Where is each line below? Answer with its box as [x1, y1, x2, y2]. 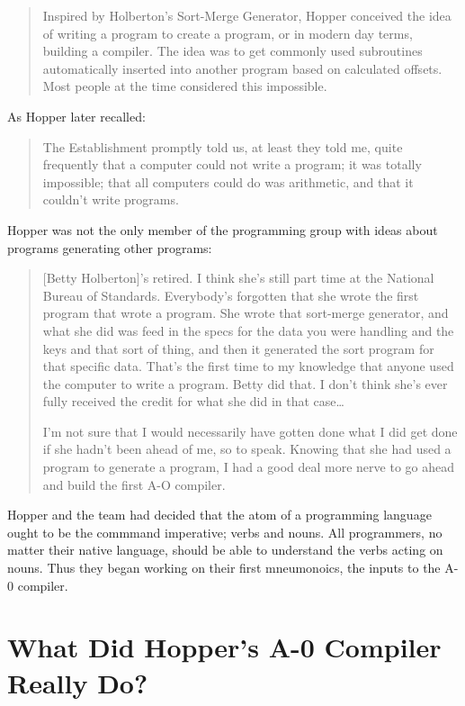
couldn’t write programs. [42, 190, 179, 209]
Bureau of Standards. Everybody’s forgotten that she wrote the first [42, 285, 419, 304]
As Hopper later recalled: [7, 106, 146, 125]
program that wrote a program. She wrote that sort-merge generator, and [42, 303, 449, 322]
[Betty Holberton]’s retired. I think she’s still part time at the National [42, 268, 434, 287]
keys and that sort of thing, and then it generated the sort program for [42, 339, 434, 358]
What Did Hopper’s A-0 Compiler [7, 629, 442, 665]
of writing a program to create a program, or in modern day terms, [42, 23, 413, 42]
